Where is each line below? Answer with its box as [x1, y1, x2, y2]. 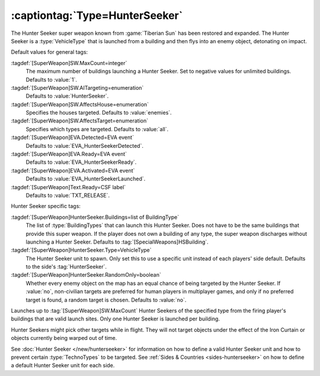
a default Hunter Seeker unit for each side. [11, 362, 115, 369]
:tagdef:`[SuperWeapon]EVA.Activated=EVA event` [11, 167, 135, 174]
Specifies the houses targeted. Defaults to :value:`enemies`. [25, 109, 172, 116]
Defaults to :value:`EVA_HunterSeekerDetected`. [25, 142, 143, 149]
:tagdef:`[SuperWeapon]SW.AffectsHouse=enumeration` [11, 101, 149, 108]
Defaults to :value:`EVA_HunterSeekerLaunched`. [25, 175, 146, 183]
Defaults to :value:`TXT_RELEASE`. [25, 192, 110, 199]
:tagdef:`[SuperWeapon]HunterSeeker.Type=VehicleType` [11, 247, 152, 254]
